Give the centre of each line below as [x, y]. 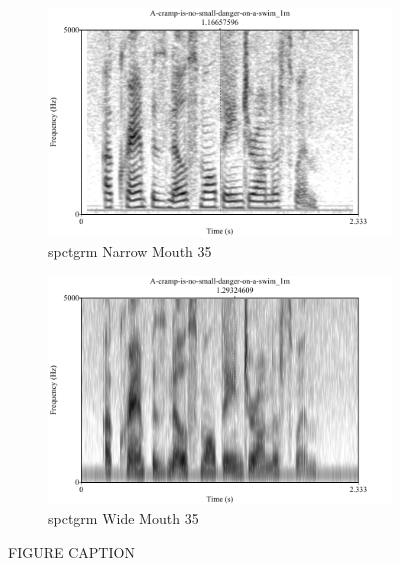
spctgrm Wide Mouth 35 [123, 518]
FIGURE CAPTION [71, 552]
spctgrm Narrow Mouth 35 [130, 250]
